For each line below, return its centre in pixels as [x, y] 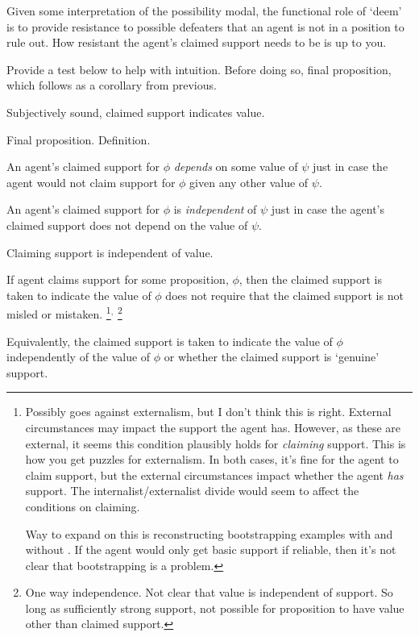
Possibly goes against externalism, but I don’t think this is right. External [208, 412]
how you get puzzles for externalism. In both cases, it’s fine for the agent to [212, 459]
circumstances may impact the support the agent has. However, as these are [213, 427]
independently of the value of [79, 357]
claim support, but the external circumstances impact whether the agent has [214, 475]
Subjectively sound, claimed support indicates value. [136, 112]
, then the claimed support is [310, 279]
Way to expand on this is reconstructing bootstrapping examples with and [209, 533]
